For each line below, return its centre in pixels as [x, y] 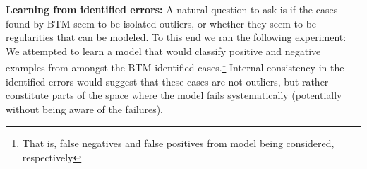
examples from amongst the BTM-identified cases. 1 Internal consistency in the [175, 66]
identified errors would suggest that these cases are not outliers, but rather [167, 81]
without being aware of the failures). [85, 109]
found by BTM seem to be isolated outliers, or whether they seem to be [161, 23]
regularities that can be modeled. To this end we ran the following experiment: [176, 37]
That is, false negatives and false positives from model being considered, [178, 143]
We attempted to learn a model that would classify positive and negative [163, 51]
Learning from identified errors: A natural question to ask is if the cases [172, 9]
